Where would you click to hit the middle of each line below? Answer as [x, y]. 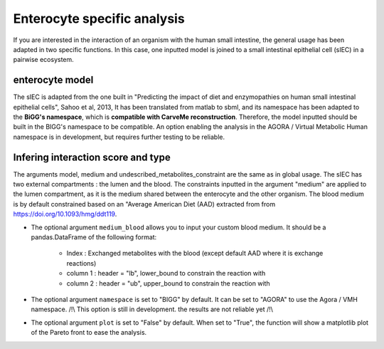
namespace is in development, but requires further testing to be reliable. [119, 137]
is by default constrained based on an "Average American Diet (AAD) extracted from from [144, 204]
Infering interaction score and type [92, 157]
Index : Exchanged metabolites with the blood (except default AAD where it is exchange [195, 254]
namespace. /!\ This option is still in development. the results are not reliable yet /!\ [152, 309]
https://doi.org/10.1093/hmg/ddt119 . [65, 214]
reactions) [81, 263]
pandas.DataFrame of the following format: [94, 237]
